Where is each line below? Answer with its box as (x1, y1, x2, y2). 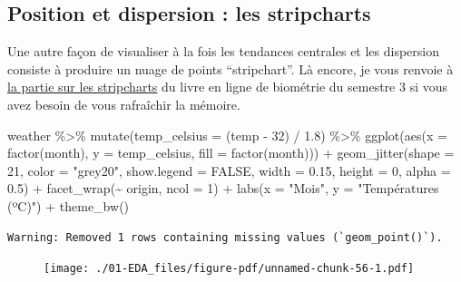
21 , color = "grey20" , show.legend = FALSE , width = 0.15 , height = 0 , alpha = (7, 160, 451, 180)
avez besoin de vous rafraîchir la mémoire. (7, 94, 240, 113)
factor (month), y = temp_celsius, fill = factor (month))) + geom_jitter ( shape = (7, 143, 455, 162)
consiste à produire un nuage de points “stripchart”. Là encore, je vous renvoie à (7, 59, 454, 78)
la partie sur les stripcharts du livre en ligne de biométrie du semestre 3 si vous (7, 77, 448, 96)
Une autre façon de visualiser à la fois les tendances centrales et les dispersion (7, 42, 440, 61)
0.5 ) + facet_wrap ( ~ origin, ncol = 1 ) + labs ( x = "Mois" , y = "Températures (7, 179, 439, 198)
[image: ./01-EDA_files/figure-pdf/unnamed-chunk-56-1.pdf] (44, 262, 415, 276)
